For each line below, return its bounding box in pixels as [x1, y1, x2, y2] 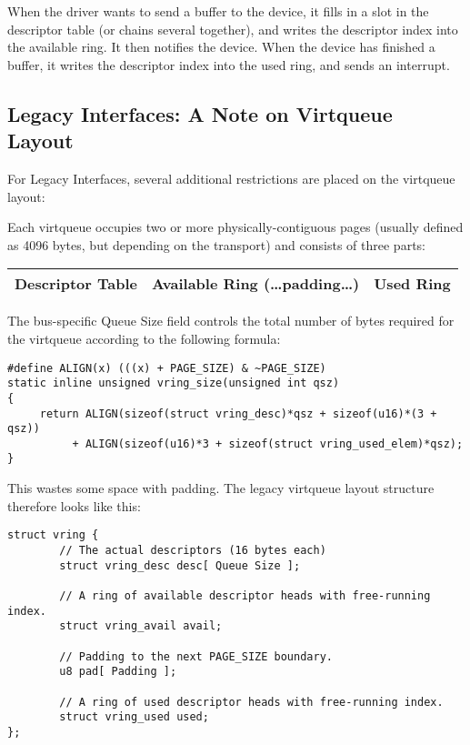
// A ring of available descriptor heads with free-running [59, 589, 431, 602]
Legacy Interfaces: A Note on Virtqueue [7, 99, 393, 127]
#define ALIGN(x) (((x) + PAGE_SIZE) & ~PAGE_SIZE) [7, 361, 326, 375]
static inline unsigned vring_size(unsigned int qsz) [7, 377, 340, 390]
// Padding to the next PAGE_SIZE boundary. [59, 649, 333, 663]
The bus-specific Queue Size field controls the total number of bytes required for [7, 311, 455, 330]
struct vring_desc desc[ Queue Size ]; [59, 559, 301, 572]
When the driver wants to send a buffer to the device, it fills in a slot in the [7, 2, 429, 20]
